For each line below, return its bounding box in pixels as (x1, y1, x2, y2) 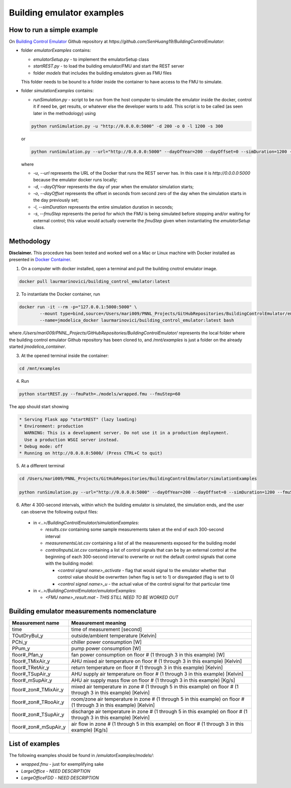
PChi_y (12, 639, 28, 645)
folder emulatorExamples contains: (21, 48, 91, 53)
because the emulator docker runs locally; (33, 177, 118, 183)
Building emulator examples (9, 7, 124, 18)
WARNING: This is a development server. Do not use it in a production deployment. (24, 430, 229, 436)
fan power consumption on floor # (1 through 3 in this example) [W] (71, 652, 225, 658)
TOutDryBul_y (12, 632, 44, 639)
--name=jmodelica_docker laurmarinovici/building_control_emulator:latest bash (39, 318, 234, 323)
